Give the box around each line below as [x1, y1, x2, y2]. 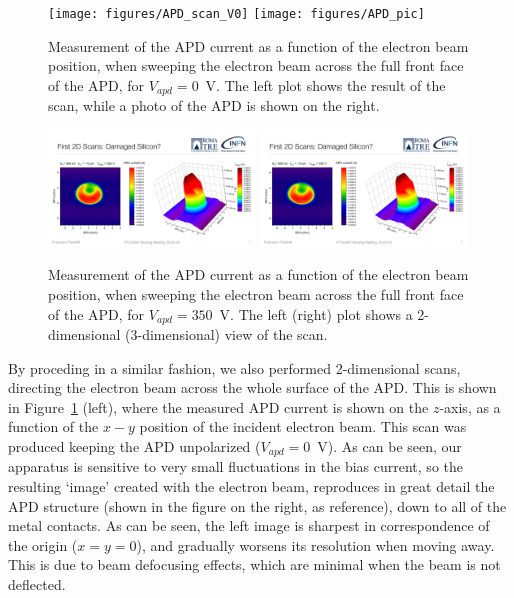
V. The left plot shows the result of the [205, 74, 446, 95]
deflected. [8, 573, 66, 594]
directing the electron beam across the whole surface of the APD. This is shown [8, 377, 497, 398]
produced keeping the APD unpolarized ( [8, 435, 261, 456]
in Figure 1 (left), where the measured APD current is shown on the [8, 396, 429, 417]
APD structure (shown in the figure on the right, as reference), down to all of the [8, 495, 507, 516]
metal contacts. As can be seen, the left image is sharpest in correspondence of [8, 515, 490, 536]
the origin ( [8, 534, 78, 555]
